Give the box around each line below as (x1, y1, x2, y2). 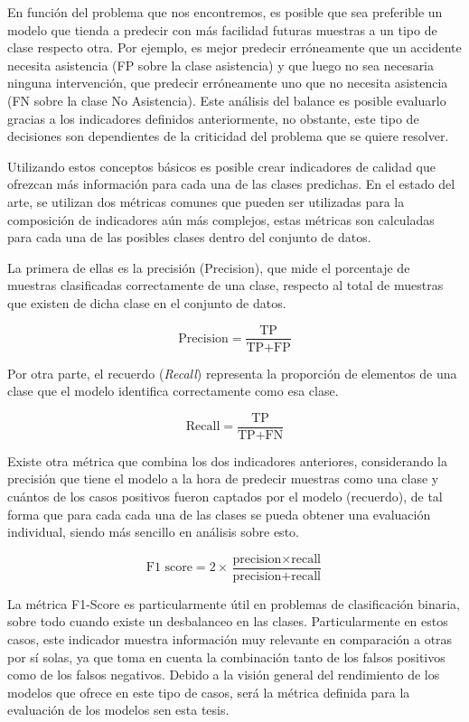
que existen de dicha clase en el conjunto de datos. (7, 293, 286, 312)
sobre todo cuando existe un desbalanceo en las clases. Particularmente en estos (7, 612, 448, 631)
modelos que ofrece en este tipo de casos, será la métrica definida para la (7, 682, 410, 701)
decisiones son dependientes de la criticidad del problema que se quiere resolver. (7, 127, 449, 145)
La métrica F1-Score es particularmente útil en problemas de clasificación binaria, (7, 594, 460, 613)
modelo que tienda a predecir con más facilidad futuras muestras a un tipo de (7, 20, 437, 39)
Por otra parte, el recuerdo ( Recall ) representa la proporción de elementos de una (7, 363, 457, 382)
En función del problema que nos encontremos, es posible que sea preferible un (7, 3, 443, 21)
